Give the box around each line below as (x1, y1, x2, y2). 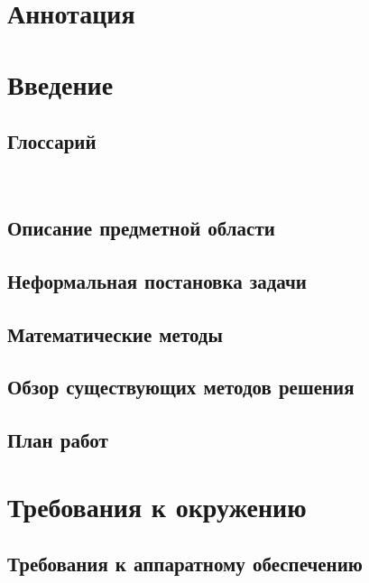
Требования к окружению (7, 487, 307, 524)
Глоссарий (7, 127, 97, 155)
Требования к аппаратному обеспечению (7, 550, 363, 578)
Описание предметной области (7, 213, 275, 241)
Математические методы (7, 319, 223, 347)
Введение (7, 65, 114, 102)
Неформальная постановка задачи (7, 266, 307, 294)
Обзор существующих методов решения (7, 373, 355, 401)
